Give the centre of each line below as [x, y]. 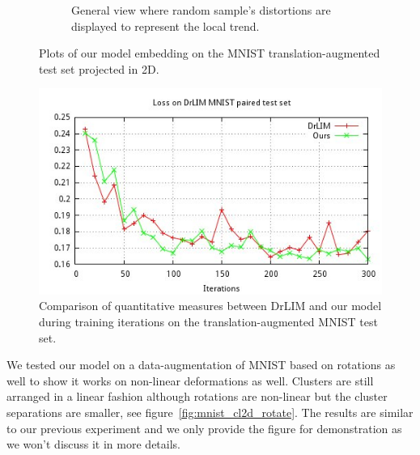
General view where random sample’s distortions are [201, 10]
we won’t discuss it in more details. [93, 444]
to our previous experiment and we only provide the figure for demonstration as [204, 428]
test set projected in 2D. [99, 68]
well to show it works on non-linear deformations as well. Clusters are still [190, 380]
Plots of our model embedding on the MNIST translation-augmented [210, 53]
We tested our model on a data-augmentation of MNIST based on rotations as [201, 365]
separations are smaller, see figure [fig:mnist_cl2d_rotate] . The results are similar [210, 412]
